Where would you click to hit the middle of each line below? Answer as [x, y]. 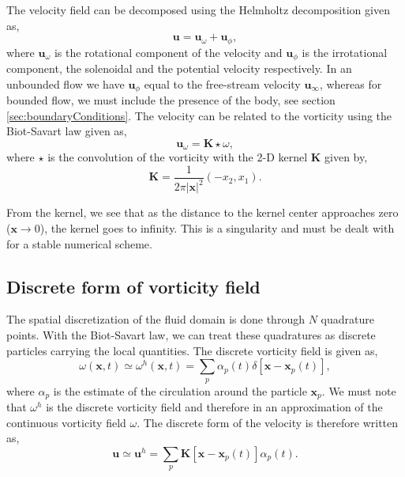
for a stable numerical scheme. [79, 243]
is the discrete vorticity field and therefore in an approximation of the [214, 406]
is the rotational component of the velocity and [168, 52]
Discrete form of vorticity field [133, 286]
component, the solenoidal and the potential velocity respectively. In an [179, 68]
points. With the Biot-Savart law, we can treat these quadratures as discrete [191, 334]
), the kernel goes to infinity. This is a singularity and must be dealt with [217, 227]
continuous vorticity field [66, 422]
